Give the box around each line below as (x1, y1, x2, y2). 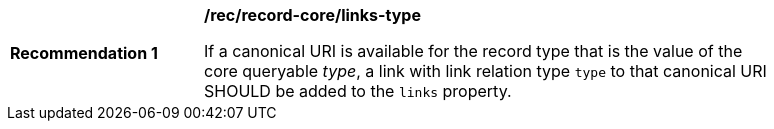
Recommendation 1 (10, 43, 158, 63)
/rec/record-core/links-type (204, 5, 421, 25)
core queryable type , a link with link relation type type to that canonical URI (204, 61, 767, 81)
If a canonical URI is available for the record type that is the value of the (204, 41, 743, 61)
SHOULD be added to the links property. (204, 81, 512, 101)
